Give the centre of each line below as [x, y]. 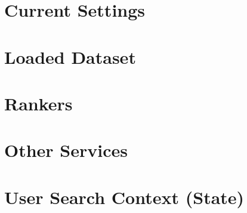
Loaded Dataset [70, 56]
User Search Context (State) [124, 197]
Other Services [66, 150]
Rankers [38, 103]
